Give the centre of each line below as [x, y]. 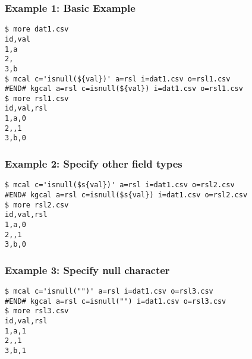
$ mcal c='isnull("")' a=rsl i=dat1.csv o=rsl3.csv [109, 292]
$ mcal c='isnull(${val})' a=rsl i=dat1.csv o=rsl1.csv [118, 79]
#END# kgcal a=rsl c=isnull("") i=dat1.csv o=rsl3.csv [116, 301]
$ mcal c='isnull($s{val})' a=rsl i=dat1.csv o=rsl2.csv [120, 185]
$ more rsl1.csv [37, 98]
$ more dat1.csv [37, 29]
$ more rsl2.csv [37, 205]
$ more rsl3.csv [37, 311]
